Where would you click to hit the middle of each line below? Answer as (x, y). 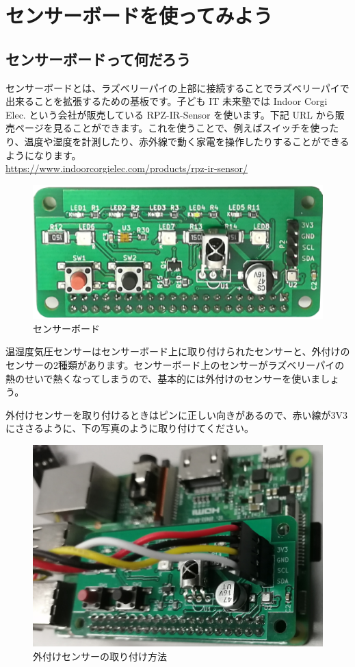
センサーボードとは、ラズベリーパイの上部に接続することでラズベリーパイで (177, 87)
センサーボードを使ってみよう (139, 15)
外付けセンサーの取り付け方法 (100, 656)
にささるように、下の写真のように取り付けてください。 (130, 428)
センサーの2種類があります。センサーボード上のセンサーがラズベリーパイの (175, 364)
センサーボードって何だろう (98, 59)
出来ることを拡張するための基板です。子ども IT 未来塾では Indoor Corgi (167, 101)
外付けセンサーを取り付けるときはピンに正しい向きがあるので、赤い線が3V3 (176, 414)
